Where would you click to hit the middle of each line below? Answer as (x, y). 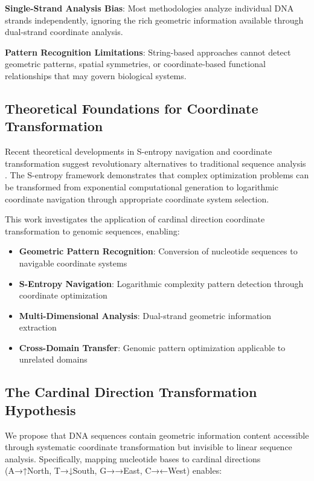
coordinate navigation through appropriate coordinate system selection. (137, 199)
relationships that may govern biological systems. (96, 75)
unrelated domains (53, 359)
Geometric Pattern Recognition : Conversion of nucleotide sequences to (158, 251)
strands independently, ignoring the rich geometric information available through (154, 20)
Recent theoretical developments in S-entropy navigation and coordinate (139, 151)
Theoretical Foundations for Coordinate (132, 108)
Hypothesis (40, 409)
